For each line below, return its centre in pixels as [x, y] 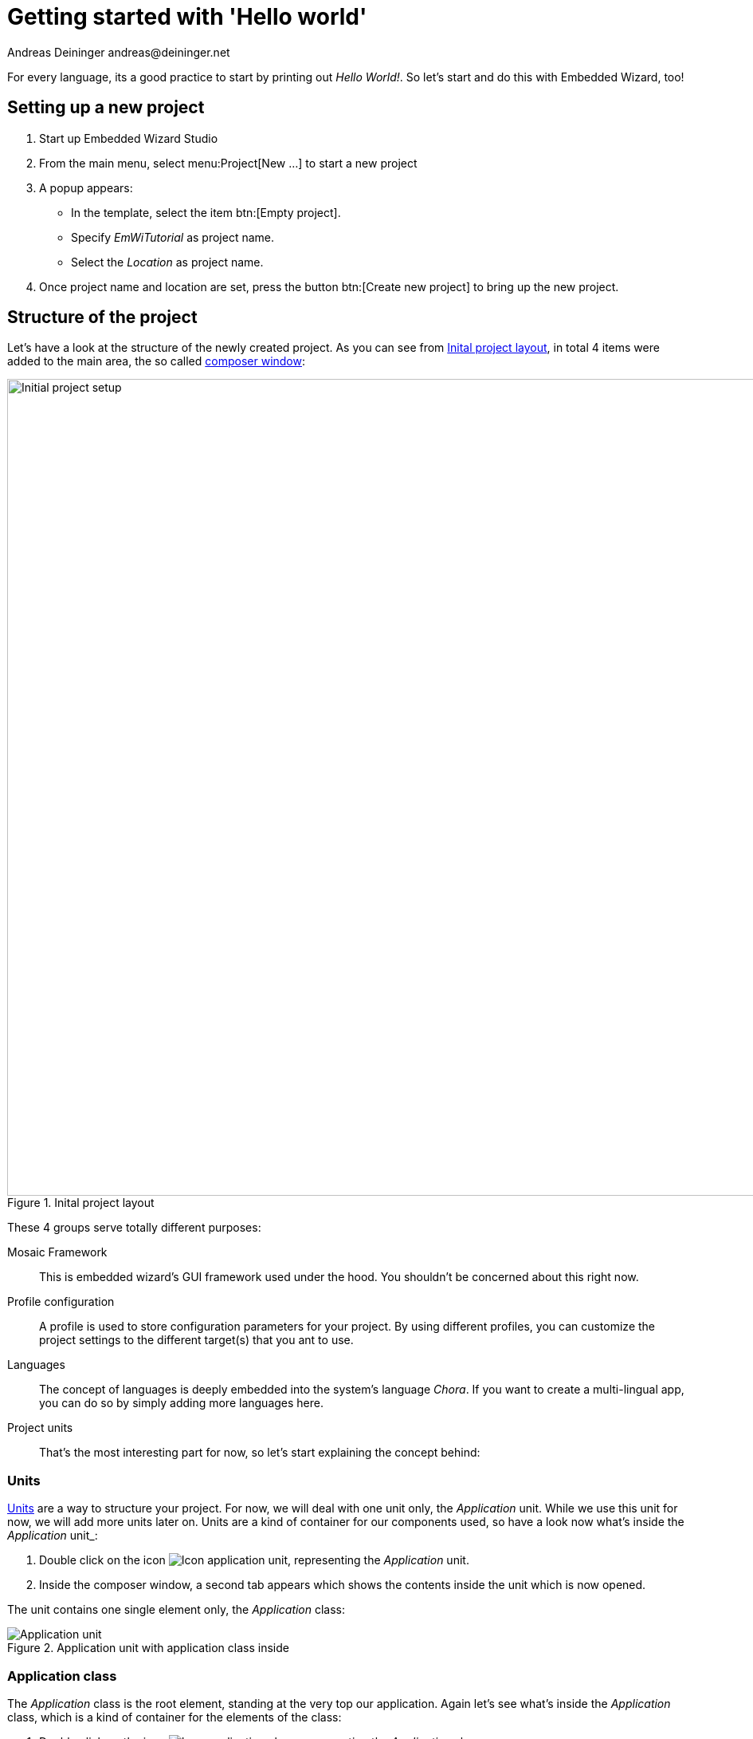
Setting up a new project [106, 108]
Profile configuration [61, 1302]
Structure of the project [102, 317]
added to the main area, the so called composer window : [157, 361]
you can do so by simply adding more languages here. [182, 1403]
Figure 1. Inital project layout [81, 1203]
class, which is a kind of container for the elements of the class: [175, 1717]
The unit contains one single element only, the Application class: [176, 1610]
